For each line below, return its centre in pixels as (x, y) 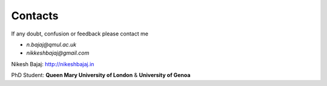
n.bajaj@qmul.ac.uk (51, 45)
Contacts (35, 16)
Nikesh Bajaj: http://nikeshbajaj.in (53, 64)
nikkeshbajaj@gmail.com (58, 53)
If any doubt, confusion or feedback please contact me (80, 34)
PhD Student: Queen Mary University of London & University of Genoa (101, 75)
